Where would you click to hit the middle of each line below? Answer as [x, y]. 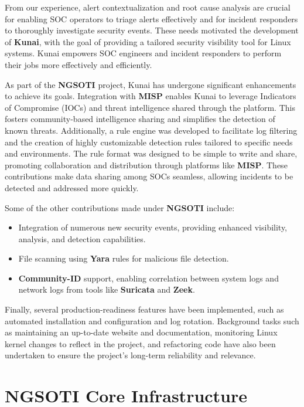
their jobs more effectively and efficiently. [78, 64]
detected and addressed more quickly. [72, 187]
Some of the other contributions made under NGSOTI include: [120, 207]
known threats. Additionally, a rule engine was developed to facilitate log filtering [151, 130]
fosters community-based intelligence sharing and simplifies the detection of [140, 119]
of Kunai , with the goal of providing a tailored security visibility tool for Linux [148, 41]
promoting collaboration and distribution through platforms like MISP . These [146, 165]
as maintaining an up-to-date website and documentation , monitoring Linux [141, 332]
